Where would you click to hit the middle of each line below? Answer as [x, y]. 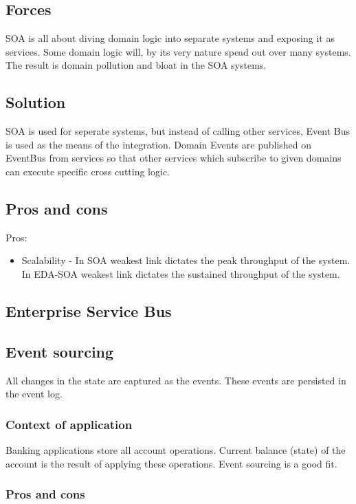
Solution [36, 102]
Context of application [69, 424]
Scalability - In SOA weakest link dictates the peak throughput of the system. [186, 260]
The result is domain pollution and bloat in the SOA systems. [136, 65]
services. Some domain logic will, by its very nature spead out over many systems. [178, 51]
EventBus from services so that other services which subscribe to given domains [174, 158]
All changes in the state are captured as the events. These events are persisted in [176, 380]
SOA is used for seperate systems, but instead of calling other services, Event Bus [178, 131]
